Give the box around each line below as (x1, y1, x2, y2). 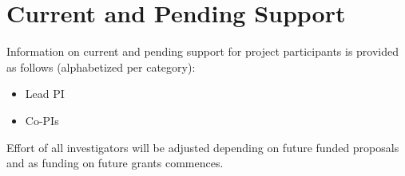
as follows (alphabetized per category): (6, 58, 196, 75)
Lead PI (25, 85, 65, 102)
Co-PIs (25, 111, 59, 128)
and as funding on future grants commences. (6, 154, 224, 171)
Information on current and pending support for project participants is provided (6, 43, 399, 60)
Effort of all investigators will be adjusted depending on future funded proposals (6, 139, 399, 155)
